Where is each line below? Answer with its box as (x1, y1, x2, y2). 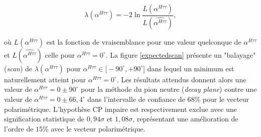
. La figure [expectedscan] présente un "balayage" (105, 49, 256, 60)
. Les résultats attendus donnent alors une (116, 74, 246, 84)
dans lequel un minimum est (147, 63, 234, 73)
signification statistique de (4, 113, 85, 124)
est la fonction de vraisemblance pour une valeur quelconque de (46, 36, 241, 47)
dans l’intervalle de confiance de (87, 94, 185, 104)
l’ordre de (4, 123, 34, 133)
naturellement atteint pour (4, 74, 86, 84)
